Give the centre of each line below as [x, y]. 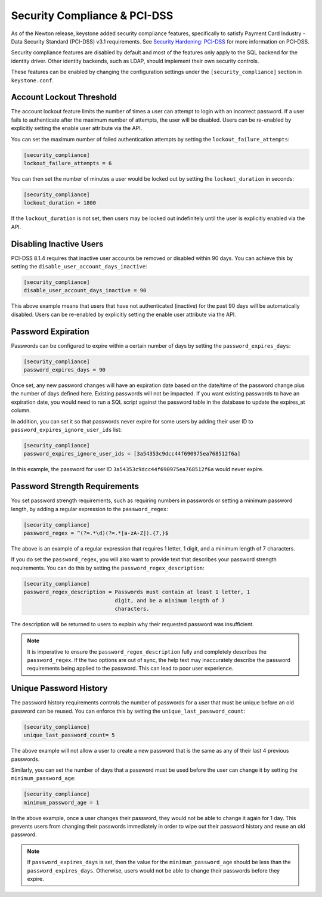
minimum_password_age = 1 [61, 802]
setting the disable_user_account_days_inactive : [79, 266]
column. [21, 410]
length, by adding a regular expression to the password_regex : [89, 509]
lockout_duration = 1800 [60, 203]
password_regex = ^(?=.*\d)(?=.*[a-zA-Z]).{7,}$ [96, 533]
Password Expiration [50, 331]
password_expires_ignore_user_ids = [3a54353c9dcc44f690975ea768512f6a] [132, 454]
